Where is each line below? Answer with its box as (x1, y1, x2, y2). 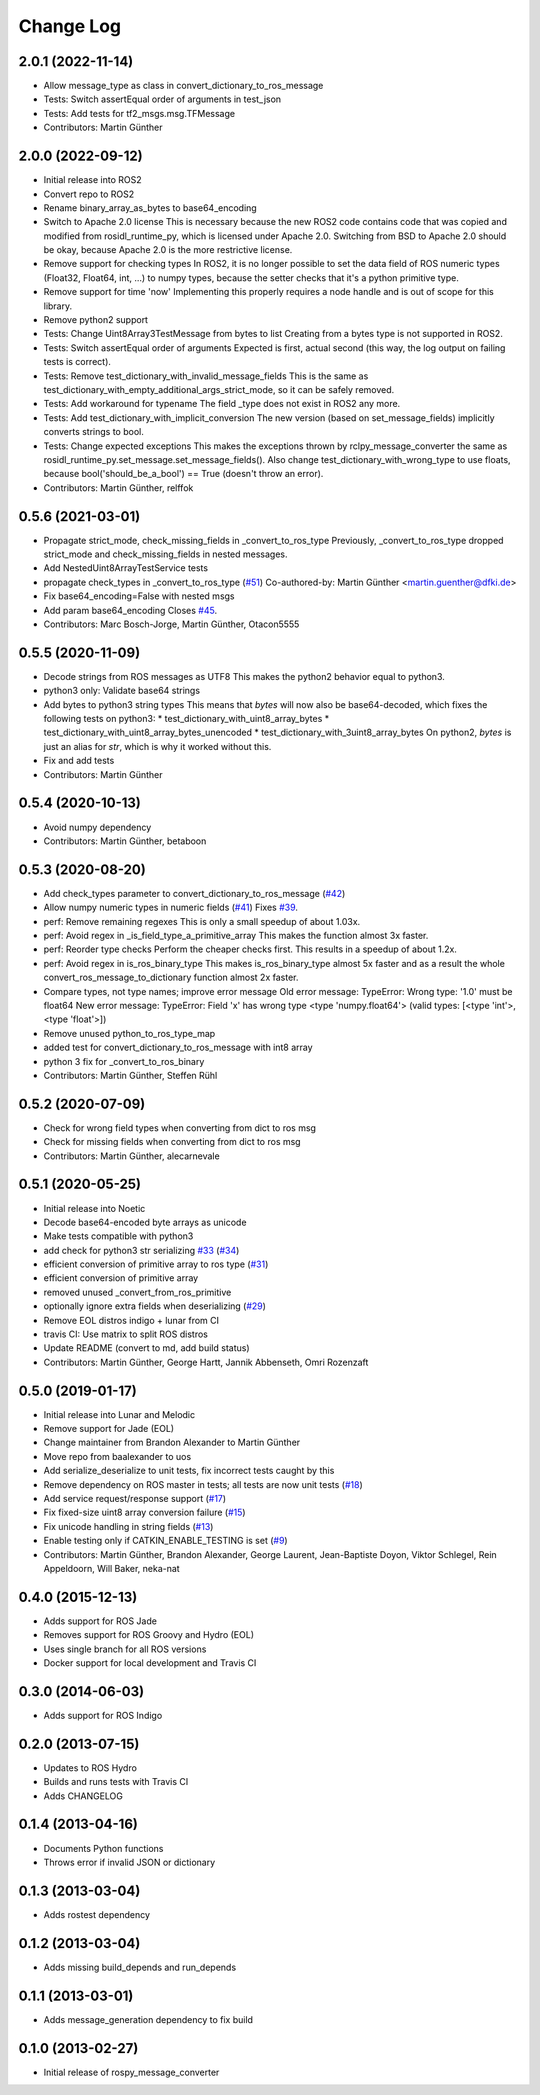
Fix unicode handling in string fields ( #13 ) (43, 1520, 214, 1532)
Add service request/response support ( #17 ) (43, 1493, 227, 1505)
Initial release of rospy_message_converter (43, 2066, 220, 2078)
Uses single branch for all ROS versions (43, 1643, 207, 1655)
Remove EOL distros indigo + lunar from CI (43, 1314, 220, 1326)
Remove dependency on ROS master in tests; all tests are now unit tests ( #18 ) (43, 1478, 364, 1490)
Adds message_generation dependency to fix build (43, 2013, 254, 2025)
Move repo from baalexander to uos (43, 1450, 192, 1462)
